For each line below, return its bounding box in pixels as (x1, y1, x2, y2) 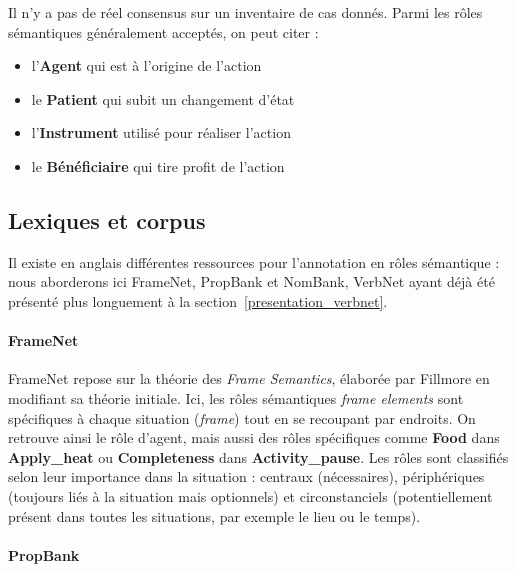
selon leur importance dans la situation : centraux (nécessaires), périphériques (8, 466, 485, 487)
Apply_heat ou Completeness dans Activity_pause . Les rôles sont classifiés (8, 446, 509, 467)
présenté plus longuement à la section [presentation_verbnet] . (8, 290, 388, 311)
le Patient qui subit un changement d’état (31, 88, 295, 109)
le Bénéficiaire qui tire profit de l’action (31, 155, 285, 176)
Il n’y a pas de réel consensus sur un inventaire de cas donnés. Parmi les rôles (8, 2, 483, 22)
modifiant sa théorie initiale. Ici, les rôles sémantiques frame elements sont (8, 387, 464, 408)
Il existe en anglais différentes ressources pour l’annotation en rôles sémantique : (8, 251, 500, 272)
